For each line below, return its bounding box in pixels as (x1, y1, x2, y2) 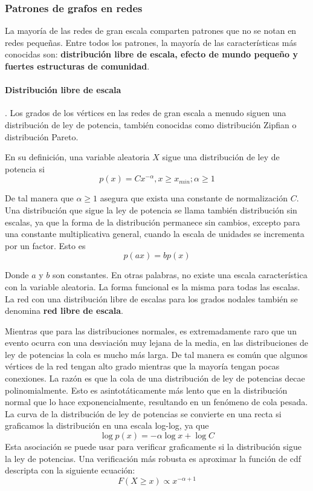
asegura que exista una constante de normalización (100, 192, 288, 204)
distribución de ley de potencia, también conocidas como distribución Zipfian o (5, 118, 297, 131)
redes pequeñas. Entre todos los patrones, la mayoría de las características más (5, 36, 297, 48)
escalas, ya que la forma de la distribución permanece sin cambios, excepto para (5, 215, 300, 228)
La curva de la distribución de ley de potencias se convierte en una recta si (5, 407, 282, 420)
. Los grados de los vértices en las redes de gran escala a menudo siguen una (5, 106, 286, 119)
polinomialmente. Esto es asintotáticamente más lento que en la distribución (5, 383, 288, 396)
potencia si (5, 162, 45, 175)
